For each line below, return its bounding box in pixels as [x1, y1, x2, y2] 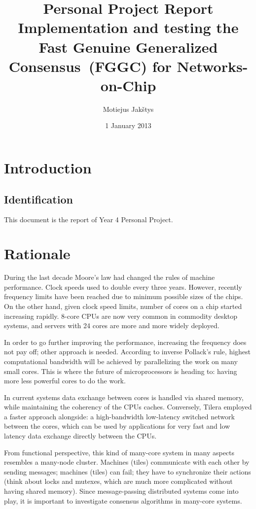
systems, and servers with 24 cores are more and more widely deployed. [4, 320, 219, 331]
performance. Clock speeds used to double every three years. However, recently [4, 281, 242, 292]
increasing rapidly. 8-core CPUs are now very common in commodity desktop [4, 310, 238, 321]
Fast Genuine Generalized [38, 36, 218, 57]
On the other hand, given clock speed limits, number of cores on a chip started [4, 301, 242, 311]
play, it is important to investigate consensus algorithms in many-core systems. [4, 495, 242, 506]
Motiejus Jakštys [103, 103, 154, 114]
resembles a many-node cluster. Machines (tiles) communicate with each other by [4, 457, 250, 467]
